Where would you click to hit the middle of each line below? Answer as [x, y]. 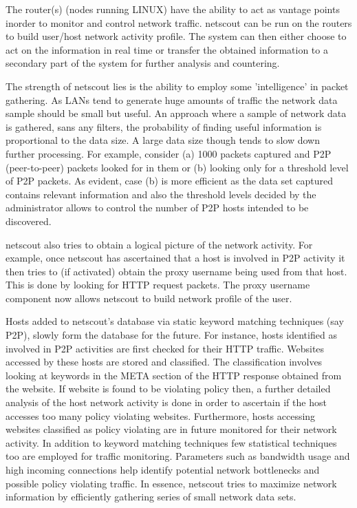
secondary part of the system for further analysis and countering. [143, 63]
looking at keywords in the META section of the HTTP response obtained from [174, 375]
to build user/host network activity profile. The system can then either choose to [176, 36]
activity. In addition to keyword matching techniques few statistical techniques [171, 442]
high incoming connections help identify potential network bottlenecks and [163, 469]
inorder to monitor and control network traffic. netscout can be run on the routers [179, 22]
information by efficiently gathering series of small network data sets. [151, 497]
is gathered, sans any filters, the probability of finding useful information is [164, 126]
